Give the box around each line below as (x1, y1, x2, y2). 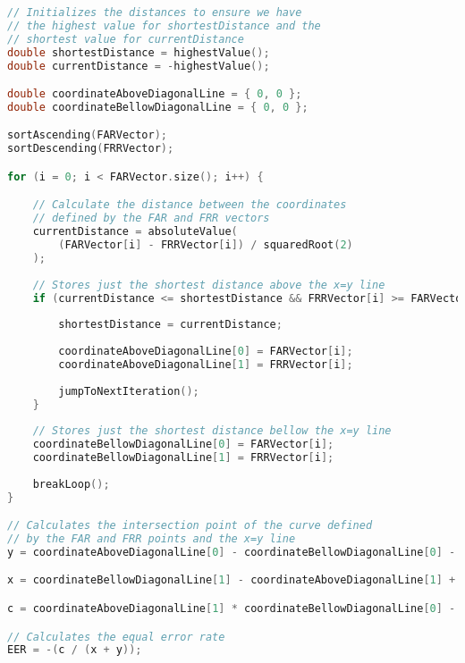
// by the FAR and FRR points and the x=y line (7, 533, 296, 546)
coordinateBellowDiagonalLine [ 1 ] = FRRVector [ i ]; (32, 451, 334, 464)
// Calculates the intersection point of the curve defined (7, 519, 373, 533)
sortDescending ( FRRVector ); (7, 142, 174, 155)
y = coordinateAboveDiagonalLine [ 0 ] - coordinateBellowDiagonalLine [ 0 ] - (7, 545, 456, 558)
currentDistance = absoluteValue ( (32, 225, 238, 239)
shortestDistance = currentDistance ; (58, 318, 283, 331)
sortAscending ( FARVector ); (7, 129, 168, 142)
